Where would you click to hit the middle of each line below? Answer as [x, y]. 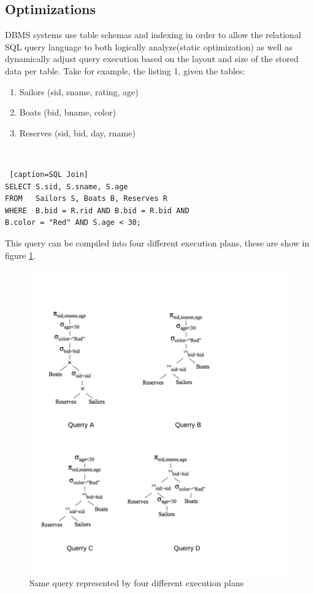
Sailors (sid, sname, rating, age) [79, 91]
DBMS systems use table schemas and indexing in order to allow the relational [153, 35]
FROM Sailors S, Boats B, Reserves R [86, 199]
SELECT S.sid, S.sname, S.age [67, 187]
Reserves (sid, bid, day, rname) [77, 132]
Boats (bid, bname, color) [67, 112]
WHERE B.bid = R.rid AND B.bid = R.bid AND [97, 210]
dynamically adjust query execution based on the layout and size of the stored [152, 59]
